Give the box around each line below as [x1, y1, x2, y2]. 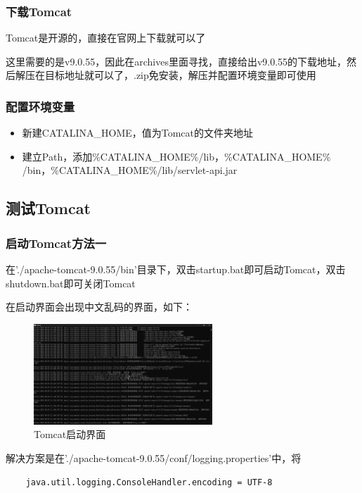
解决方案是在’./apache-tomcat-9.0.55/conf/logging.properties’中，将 [6, 451, 302, 466]
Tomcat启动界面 [34, 427, 106, 442]
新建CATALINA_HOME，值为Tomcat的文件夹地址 [22, 125, 254, 140]
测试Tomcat [6, 197, 91, 219]
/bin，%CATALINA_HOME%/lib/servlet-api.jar [22, 163, 238, 177]
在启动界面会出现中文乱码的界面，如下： [6, 299, 193, 314]
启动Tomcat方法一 [6, 234, 107, 251]
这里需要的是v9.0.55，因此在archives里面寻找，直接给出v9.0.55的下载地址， [6, 54, 347, 68]
